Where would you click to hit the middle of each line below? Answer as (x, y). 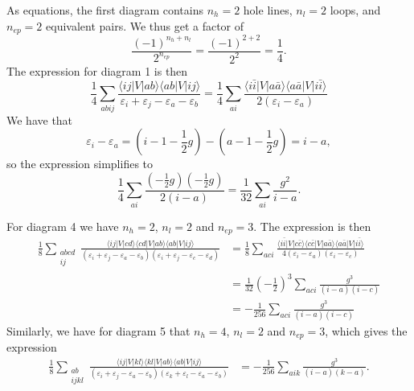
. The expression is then (312, 226)
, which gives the (366, 330)
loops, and (355, 10)
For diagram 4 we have (63, 226)
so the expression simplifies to (80, 164)
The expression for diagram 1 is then (97, 70)
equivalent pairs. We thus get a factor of (145, 25)
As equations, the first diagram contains (105, 10)
